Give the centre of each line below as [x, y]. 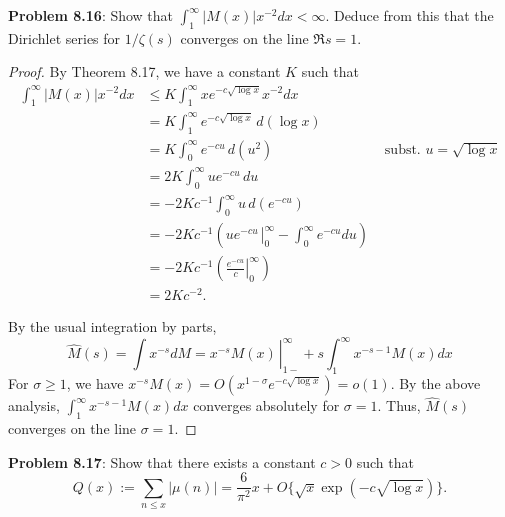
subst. [402, 149]
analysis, [34, 405]
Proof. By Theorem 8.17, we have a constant [144, 71]
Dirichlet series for [64, 37]
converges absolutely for [266, 405]
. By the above [435, 383]
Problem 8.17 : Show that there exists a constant [162, 461]
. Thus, [399, 405]
